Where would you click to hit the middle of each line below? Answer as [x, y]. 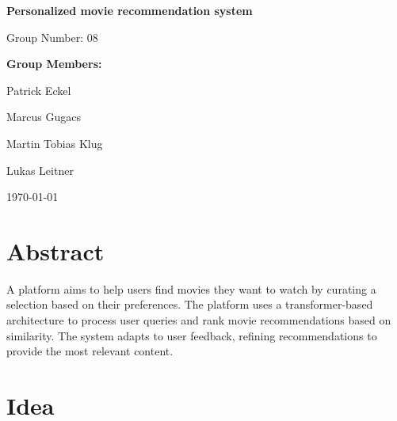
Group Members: [54, 64]
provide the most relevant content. [90, 351]
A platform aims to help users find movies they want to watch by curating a [191, 288]
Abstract [55, 250]
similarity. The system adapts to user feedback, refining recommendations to [192, 335]
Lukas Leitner [40, 170]
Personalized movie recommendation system [130, 10]
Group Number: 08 [52, 37]
